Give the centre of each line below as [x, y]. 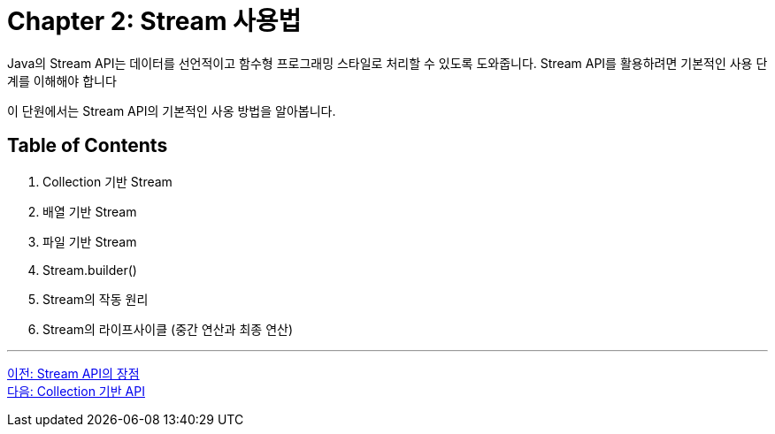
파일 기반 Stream [90, 241]
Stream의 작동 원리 [96, 299]
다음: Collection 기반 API [76, 391]
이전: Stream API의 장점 [73, 373]
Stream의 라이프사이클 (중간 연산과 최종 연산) [168, 329]
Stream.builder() [90, 270]
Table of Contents [88, 146]
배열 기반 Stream [90, 211]
